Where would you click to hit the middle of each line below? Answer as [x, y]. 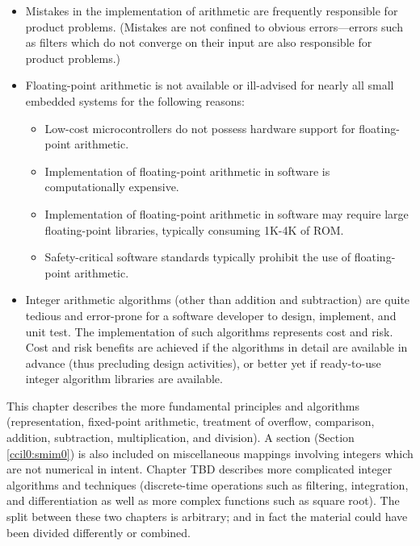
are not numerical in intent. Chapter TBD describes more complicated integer [199, 469]
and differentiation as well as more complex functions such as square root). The [203, 500]
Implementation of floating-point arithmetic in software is [187, 171]
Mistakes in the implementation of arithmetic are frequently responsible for [212, 10]
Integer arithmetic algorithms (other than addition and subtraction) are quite [218, 300]
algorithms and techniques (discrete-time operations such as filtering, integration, [208, 484]
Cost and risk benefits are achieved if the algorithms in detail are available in [216, 347]
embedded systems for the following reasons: [135, 100]
